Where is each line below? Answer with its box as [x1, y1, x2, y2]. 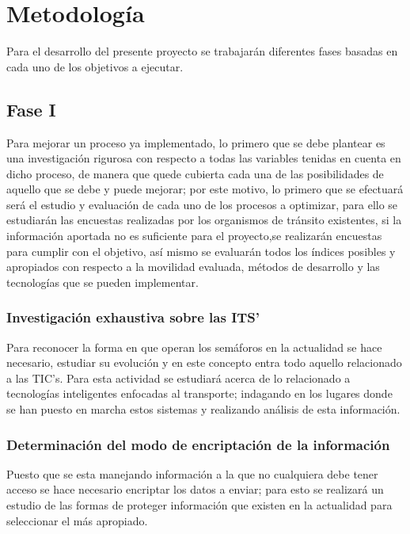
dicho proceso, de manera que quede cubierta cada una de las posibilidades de [6, 165, 384, 181]
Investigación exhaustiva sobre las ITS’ [6, 307, 260, 327]
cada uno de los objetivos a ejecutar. [6, 58, 184, 74]
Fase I [6, 97, 56, 121]
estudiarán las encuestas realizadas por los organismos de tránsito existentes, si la [6, 212, 402, 228]
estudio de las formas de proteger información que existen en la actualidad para [6, 497, 393, 513]
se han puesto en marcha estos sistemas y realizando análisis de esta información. [6, 401, 401, 418]
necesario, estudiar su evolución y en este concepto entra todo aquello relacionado [6, 354, 402, 371]
